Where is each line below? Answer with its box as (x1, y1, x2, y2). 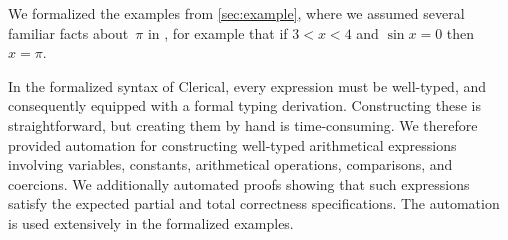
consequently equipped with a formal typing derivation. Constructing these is (8, 95, 481, 116)
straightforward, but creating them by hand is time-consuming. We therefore (8, 114, 478, 135)
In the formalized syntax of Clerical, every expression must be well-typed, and (8, 75, 487, 96)
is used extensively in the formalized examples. (8, 212, 294, 233)
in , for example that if (147, 22, 288, 43)
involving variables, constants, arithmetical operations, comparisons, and (8, 154, 453, 175)
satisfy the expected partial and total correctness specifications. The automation (8, 193, 500, 214)
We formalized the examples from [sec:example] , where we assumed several (8, 3, 465, 23)
